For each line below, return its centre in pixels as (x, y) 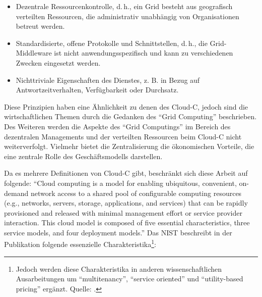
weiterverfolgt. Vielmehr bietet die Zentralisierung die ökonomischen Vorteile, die (129, 146)
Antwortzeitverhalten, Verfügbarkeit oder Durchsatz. (97, 90)
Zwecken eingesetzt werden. (58, 62)
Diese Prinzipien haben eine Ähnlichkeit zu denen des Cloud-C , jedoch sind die (126, 106)
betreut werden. (40, 26)
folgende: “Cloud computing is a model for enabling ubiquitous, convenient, (120, 183)
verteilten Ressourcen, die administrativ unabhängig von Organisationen (127, 16)
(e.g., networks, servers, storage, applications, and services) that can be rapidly (126, 203)
